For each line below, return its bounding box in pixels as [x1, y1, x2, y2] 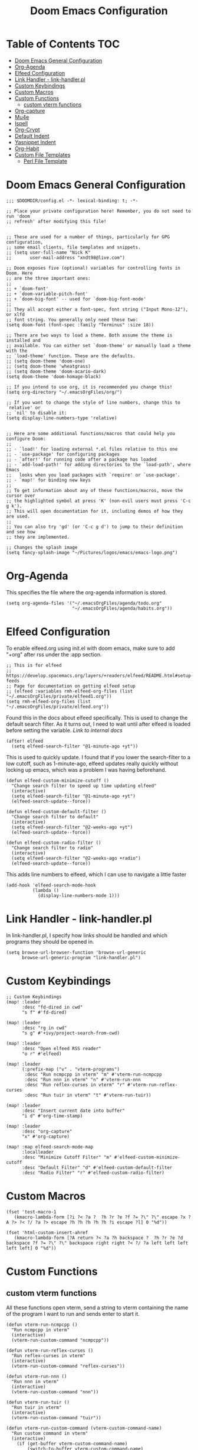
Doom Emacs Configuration [30, 4, 168, 18]
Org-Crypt [14, 126, 40, 133]
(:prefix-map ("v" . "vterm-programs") [21, 1066, 120, 1072]
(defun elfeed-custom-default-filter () [6, 808, 107, 814]
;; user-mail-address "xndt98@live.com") [6, 254, 126, 261]
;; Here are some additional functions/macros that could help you [6, 431, 176, 436]
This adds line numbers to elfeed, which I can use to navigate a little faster [6, 870, 187, 878]
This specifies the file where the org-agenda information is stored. [6, 588, 167, 595]
